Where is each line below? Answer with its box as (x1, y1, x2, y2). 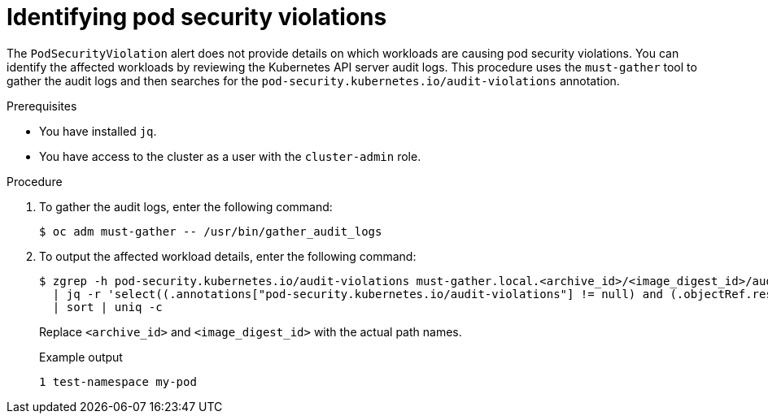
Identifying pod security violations (7, 3, 387, 31)
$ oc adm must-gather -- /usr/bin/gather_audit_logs (39, 224, 382, 238)
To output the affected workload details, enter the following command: (39, 249, 417, 263)
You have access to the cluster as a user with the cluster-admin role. (39, 149, 421, 163)
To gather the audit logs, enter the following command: (39, 199, 333, 214)
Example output (39, 349, 123, 364)
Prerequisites (7, 98, 77, 113)
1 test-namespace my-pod (39, 375, 197, 388)
